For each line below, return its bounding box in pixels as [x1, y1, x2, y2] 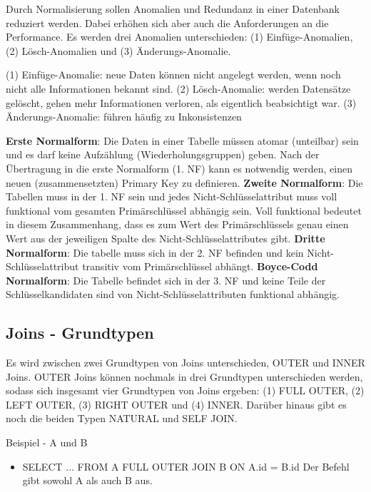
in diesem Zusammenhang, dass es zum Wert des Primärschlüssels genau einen [6, 217, 349, 232]
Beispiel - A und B [6, 435, 88, 450]
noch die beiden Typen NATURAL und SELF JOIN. [6, 411, 238, 426]
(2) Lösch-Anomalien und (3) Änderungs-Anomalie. [6, 43, 231, 58]
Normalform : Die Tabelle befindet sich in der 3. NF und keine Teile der [6, 272, 326, 287]
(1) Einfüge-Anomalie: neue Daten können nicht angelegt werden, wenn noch [6, 67, 341, 82]
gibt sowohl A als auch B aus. [22, 473, 153, 488]
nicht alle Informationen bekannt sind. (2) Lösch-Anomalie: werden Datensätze [6, 81, 351, 96]
